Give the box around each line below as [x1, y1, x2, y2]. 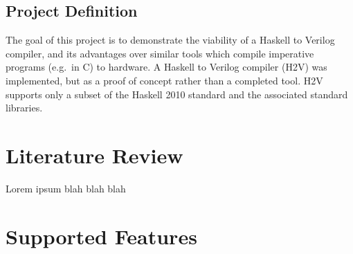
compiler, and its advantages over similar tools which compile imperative [6, 46, 314, 60]
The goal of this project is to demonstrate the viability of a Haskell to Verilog [6, 33, 335, 47]
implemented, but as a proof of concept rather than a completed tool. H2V [6, 73, 323, 87]
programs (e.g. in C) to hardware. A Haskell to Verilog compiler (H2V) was [6, 60, 327, 74]
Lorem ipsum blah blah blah [6, 181, 126, 195]
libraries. [6, 100, 43, 115]
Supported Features [6, 221, 197, 250]
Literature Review [6, 140, 183, 169]
